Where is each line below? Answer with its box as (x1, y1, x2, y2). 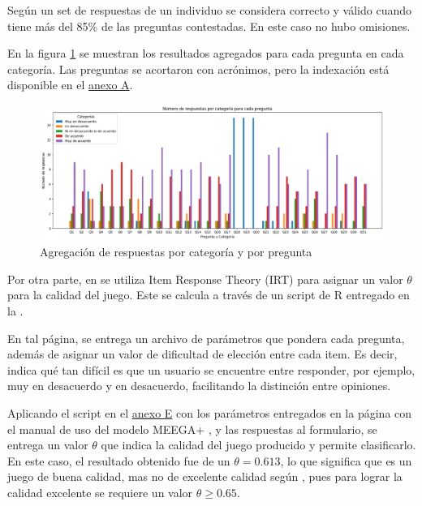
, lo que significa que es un (280, 452, 412, 469)
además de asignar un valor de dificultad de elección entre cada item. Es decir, (7, 345, 398, 362)
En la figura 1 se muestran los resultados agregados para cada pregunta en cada (7, 45, 404, 62)
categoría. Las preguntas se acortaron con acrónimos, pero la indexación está (7, 60, 390, 77)
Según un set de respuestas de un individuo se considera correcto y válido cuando (7, 2, 412, 18)
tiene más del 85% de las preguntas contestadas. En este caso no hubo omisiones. (7, 17, 411, 34)
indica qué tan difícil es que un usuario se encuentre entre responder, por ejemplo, (7, 361, 416, 378)
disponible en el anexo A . (7, 76, 133, 93)
